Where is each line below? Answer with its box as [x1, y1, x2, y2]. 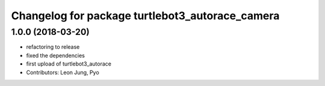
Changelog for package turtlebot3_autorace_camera [11, 9, 280, 22]
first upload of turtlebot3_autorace [26, 60, 111, 67]
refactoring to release [26, 43, 80, 51]
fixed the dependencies [26, 52, 85, 59]
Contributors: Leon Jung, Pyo [26, 69, 99, 76]
